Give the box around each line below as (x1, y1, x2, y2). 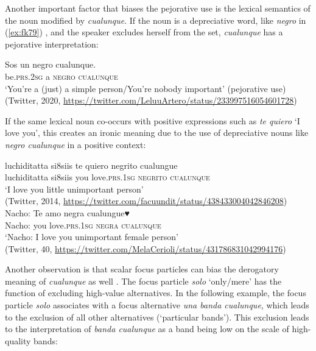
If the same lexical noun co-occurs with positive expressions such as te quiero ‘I (5, 114, 300, 127)
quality (5, 334, 31, 347)
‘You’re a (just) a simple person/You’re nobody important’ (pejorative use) (5, 82, 286, 94)
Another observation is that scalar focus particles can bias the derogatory (5, 263, 279, 275)
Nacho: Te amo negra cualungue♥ (5, 206, 130, 219)
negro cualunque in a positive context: (5, 138, 146, 151)
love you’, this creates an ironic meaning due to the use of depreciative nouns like (5, 126, 309, 139)
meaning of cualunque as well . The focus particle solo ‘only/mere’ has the (5, 274, 282, 287)
